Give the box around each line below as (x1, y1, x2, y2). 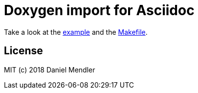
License (4, 45, 43, 57)
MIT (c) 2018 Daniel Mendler (4, 65, 95, 74)
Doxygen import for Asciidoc (4, 2, 195, 19)
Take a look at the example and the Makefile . (4, 27, 148, 36)
